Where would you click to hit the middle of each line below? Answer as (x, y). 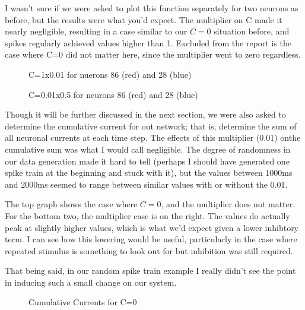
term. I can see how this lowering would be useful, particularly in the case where (151, 239)
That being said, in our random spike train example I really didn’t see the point (150, 271)
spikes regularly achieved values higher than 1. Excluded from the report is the (148, 42)
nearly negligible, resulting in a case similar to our (96, 31)
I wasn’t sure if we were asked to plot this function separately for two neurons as (152, 8)
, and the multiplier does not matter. (228, 204)
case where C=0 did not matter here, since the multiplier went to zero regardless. (153, 54)
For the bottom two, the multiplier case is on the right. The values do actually (147, 215)
